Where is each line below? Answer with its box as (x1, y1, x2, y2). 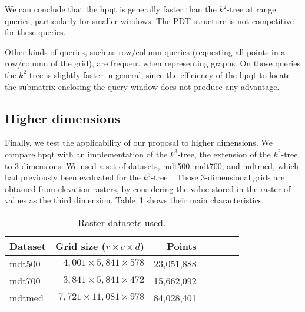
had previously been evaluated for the (5, 171, 141, 183)
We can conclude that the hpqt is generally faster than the (5, 3, 217, 15)
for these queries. (5, 26, 66, 38)
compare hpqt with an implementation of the (5, 147, 168, 160)
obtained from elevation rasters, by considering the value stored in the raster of (5, 182, 291, 194)
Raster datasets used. (78, 215, 166, 229)
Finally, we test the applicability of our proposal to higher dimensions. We (5, 136, 273, 149)
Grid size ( (55, 239, 106, 253)
